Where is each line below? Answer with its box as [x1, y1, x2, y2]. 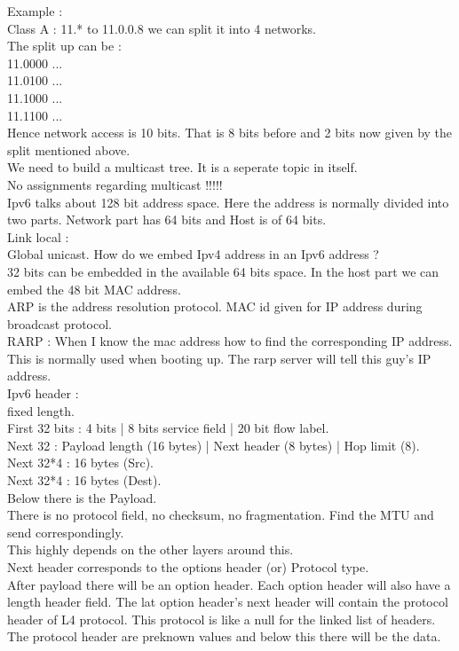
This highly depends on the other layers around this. [7, 540, 294, 559]
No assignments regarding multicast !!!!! [7, 175, 223, 193]
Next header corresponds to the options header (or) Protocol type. [7, 558, 369, 576]
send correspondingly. [7, 522, 124, 541]
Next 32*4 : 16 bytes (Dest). [7, 471, 162, 490]
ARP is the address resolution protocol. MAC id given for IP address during [7, 297, 423, 316]
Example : [7, 2, 63, 20]
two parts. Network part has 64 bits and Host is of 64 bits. [7, 210, 327, 229]
